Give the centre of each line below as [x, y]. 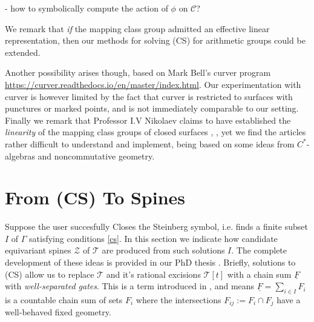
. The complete [259, 250]
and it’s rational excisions [153, 274]
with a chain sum [259, 274]
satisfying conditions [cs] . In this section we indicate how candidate [153, 238]
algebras [20, 156]
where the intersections [178, 300]
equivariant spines [38, 250]
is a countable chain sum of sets [64, 300]
